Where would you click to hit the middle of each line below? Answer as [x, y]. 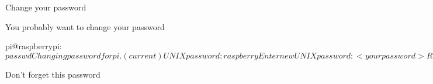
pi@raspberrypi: [34, 46]
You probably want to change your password [85, 26]
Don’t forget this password [53, 74]
